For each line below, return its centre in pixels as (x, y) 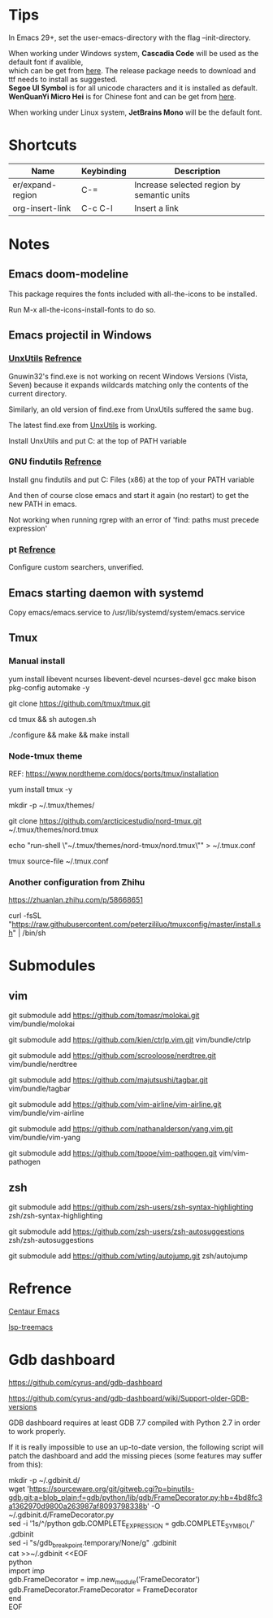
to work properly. (37, 1431)
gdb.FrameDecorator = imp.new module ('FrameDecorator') (104, 1580)
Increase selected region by (188, 185)
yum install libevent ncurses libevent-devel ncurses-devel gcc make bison (132, 679)
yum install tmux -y (41, 789)
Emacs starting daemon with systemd (106, 593)
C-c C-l (97, 208)
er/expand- (35, 185)
